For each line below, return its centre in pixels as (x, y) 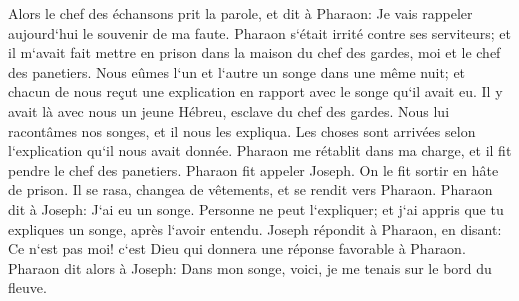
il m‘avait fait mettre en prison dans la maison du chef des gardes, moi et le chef (254, 52)
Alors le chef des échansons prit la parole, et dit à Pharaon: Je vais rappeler (240, 13)
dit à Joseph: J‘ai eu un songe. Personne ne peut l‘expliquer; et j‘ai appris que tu (256, 208)
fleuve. (27, 287)
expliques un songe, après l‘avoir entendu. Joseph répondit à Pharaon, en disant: (255, 228)
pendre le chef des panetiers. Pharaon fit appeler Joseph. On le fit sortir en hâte (253, 169)
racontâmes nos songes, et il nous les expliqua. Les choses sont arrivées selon (242, 130)
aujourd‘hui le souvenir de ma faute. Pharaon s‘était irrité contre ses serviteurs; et (260, 32)
